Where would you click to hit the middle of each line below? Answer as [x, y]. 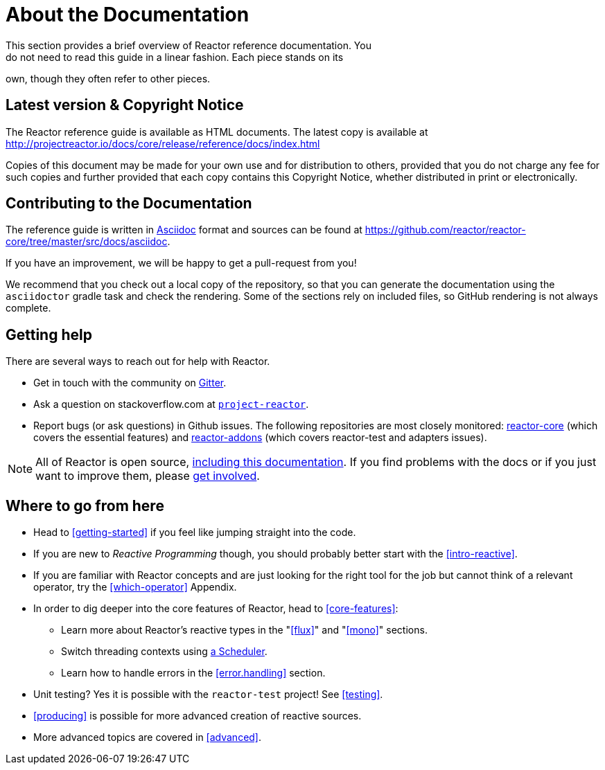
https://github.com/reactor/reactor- [445, 230]
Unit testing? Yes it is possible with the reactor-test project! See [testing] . [208, 695]
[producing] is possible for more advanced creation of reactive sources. [198, 716]
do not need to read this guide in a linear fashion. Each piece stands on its [175, 57]
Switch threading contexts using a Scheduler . [164, 652]
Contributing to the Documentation [129, 204]
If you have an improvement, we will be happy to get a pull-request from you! [181, 263]
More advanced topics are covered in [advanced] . [148, 737]
